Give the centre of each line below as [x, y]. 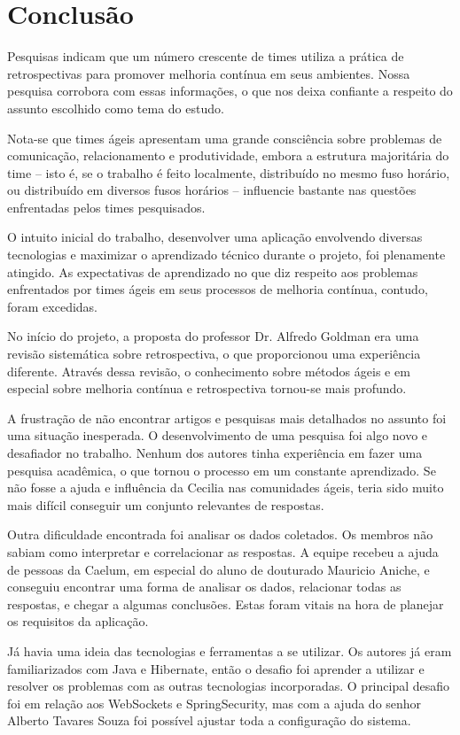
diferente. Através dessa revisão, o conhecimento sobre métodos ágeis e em [209, 371]
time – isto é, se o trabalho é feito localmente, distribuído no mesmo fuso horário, [229, 172]
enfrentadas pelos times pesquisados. [106, 207]
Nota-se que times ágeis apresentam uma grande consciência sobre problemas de [225, 138]
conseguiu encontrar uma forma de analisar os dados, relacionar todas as [204, 587]
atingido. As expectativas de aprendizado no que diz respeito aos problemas [213, 271]
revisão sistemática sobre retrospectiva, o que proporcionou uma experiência [214, 354]
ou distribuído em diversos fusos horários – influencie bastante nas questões [212, 190]
